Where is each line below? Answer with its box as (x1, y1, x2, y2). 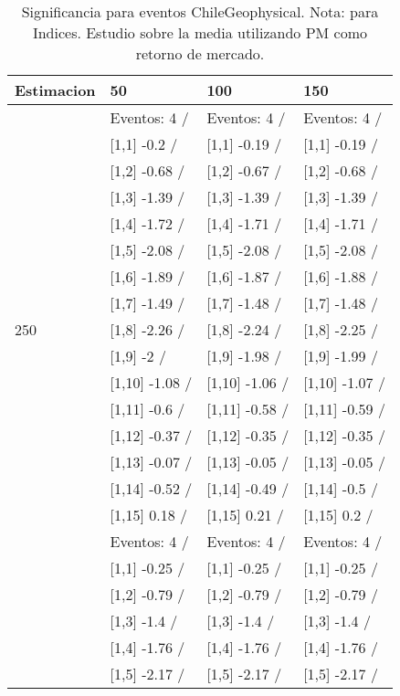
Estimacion (15, 79, 96, 100)
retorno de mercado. (135, 43, 265, 64)
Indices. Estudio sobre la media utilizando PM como (32, 22, 368, 43)
